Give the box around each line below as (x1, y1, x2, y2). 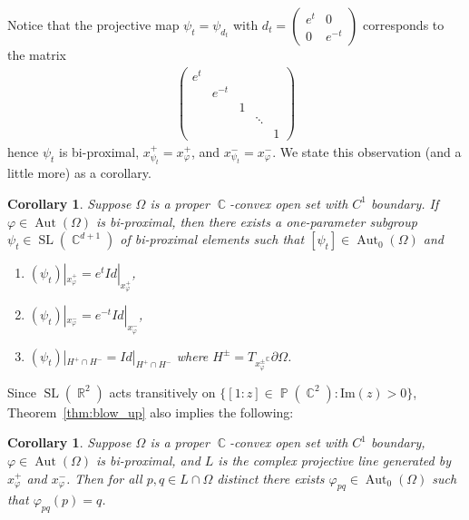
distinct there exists (217, 468, 325, 487)
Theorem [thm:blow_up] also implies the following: (7, 402, 294, 421)
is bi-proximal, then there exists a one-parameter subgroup (96, 211, 417, 231)
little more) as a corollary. (7, 163, 151, 182)
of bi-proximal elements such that (120, 230, 305, 249)
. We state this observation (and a (272, 142, 462, 161)
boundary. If (371, 193, 439, 212)
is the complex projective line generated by (218, 451, 452, 470)
